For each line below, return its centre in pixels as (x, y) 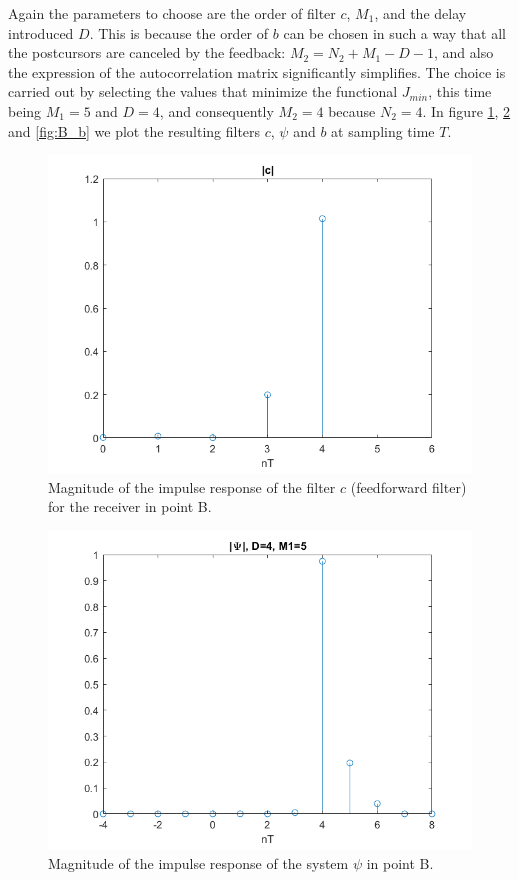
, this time (460, 91)
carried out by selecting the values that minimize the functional (203, 91)
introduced (41, 32)
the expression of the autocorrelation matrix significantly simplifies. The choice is (257, 71)
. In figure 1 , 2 (466, 110)
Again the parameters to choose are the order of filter (172, 13)
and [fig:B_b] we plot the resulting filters (134, 130)
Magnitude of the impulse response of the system (198, 862)
